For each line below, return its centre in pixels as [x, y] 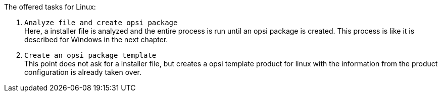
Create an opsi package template [90, 55]
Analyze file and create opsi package [101, 23]
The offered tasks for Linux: [50, 7]
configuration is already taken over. [83, 72]
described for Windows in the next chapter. [96, 39]
